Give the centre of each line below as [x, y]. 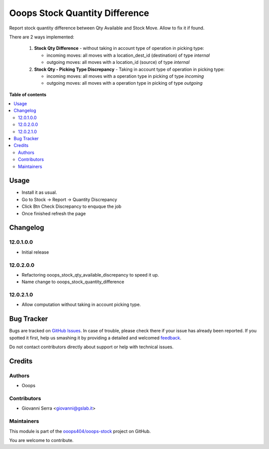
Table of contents [28, 94]
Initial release [35, 252]
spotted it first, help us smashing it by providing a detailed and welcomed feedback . [95, 338]
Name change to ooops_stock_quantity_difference [73, 282]
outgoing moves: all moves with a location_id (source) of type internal [118, 62]
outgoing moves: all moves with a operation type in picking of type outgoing [125, 83]
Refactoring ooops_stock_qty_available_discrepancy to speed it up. [90, 275]
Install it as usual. [39, 192]
